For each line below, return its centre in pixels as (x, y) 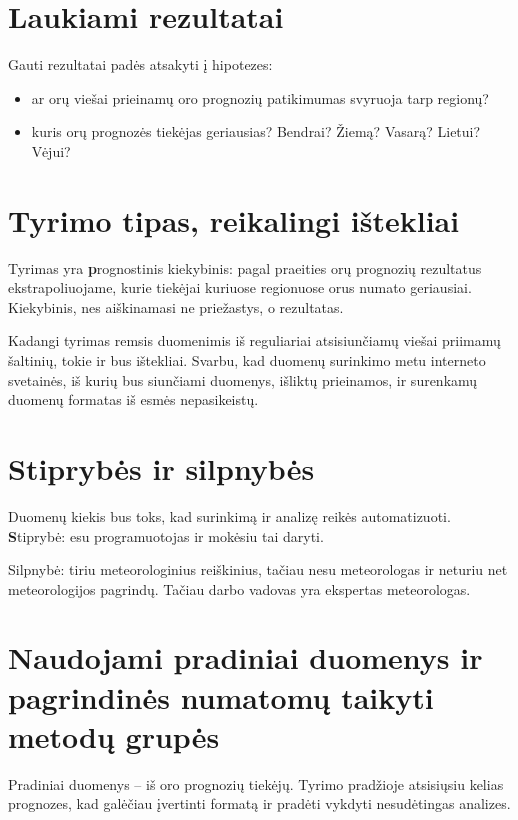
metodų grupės (114, 735)
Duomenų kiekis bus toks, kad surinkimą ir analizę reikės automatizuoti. (229, 515)
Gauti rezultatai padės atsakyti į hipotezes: (140, 64)
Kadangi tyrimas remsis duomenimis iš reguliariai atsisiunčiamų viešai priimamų (254, 340)
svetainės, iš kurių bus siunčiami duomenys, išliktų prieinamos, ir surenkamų (243, 379)
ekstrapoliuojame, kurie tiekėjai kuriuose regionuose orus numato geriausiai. (240, 287)
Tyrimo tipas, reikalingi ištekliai (234, 219)
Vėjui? (51, 150)
